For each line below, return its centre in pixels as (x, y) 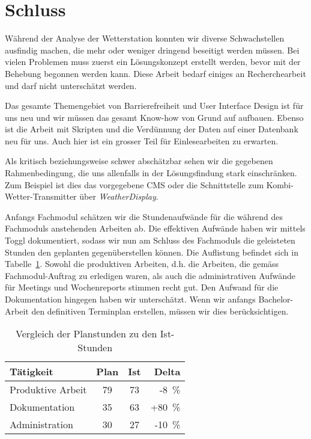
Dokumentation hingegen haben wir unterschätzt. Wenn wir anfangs (130, 299)
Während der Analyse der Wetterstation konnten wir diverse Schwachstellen (145, 38)
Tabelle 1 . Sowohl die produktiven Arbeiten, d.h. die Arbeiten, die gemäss (142, 264)
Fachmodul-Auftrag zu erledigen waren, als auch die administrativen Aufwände (150, 275)
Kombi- (280, 184)
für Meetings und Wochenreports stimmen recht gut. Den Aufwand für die (142, 287)
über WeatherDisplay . (119, 196)
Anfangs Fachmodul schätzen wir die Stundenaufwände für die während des (144, 216)
